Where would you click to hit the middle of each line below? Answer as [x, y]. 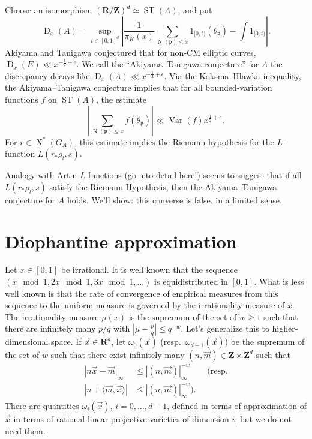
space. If [66, 342]
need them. [25, 430]
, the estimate [121, 99]
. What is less [279, 282]
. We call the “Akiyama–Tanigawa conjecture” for [168, 64]
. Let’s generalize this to [225, 328]
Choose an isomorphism [49, 10]
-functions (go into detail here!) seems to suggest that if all [193, 175]
